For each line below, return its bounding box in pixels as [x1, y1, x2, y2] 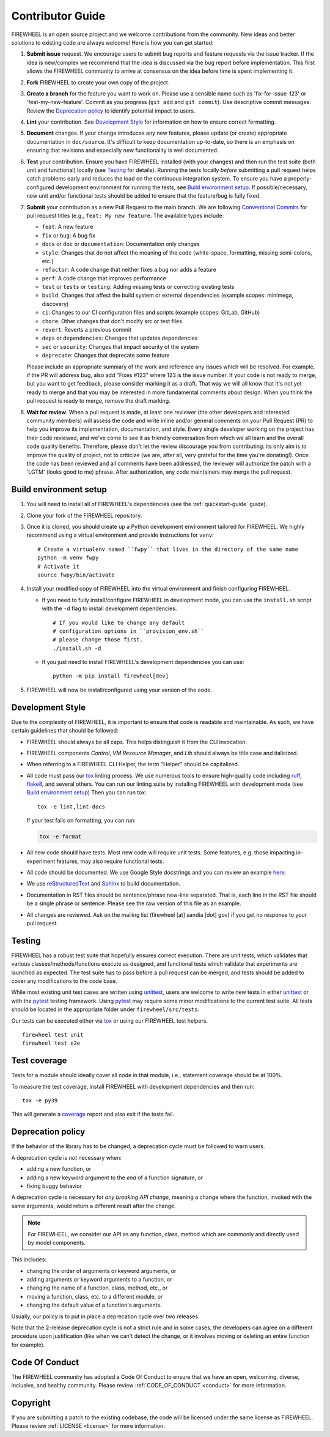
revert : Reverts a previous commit [42, 326, 131, 334]
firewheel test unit [22, 1031, 84, 1038]
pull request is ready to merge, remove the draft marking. [26, 397, 170, 405]
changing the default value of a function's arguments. [26, 1301, 162, 1309]
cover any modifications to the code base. [11, 977, 117, 985]
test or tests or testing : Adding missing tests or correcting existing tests [42, 283, 235, 291]
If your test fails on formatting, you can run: [26, 817, 136, 824]
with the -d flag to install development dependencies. [42, 605, 177, 612]
